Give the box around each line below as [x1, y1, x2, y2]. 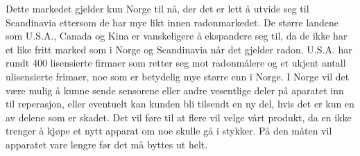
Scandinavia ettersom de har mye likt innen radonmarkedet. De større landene [6, 15, 339, 29]
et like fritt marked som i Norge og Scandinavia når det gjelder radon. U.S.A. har [6, 42, 352, 56]
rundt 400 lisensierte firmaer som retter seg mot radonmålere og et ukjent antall [6, 55, 346, 70]
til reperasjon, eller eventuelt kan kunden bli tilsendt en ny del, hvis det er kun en [6, 96, 354, 111]
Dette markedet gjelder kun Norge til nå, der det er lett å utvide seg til [6, 1, 309, 15]
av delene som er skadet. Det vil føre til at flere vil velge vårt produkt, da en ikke [6, 110, 352, 124]
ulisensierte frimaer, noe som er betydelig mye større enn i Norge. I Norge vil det [6, 69, 350, 83]
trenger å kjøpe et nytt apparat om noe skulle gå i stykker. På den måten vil [6, 123, 332, 138]
